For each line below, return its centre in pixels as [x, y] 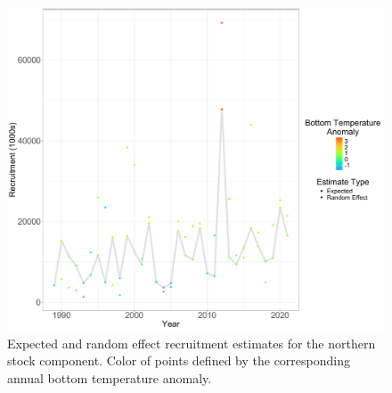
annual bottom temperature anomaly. [110, 377]
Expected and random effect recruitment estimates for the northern [192, 343]
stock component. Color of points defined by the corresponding [179, 360]
